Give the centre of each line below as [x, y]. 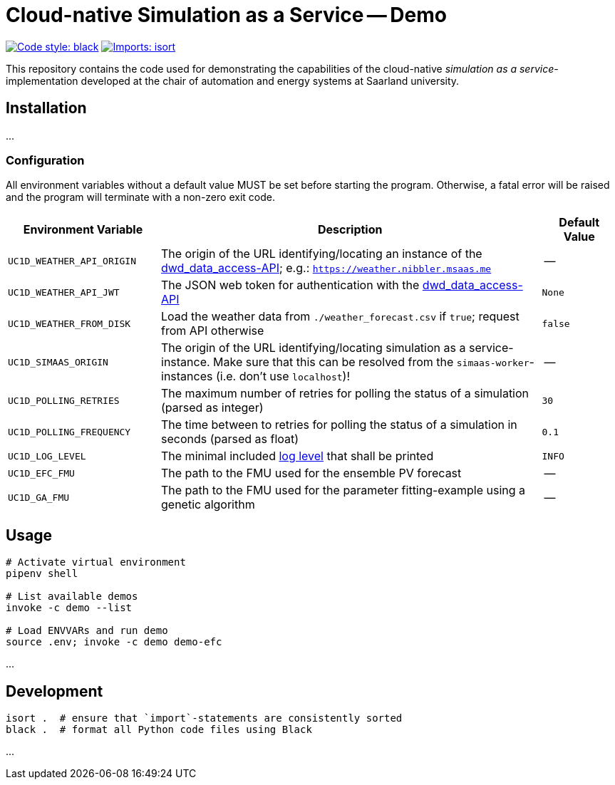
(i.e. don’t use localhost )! [283, 376]
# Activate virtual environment [96, 562]
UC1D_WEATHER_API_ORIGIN [72, 261]
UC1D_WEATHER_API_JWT [64, 292]
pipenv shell [42, 574]
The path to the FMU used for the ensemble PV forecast [311, 473]
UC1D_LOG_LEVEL [47, 456]
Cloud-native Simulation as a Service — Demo [226, 15]
